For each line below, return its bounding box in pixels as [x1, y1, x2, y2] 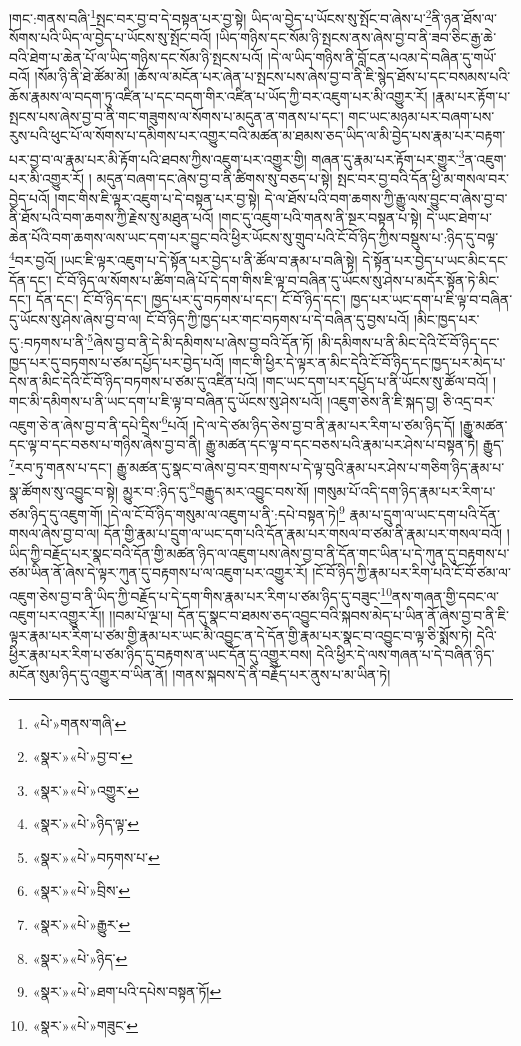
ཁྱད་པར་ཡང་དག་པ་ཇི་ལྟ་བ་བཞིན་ [350, 289, 513, 310]
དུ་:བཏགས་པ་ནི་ [9, 332, 88, 353]
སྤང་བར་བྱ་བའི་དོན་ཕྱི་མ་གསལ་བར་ [337, 168, 509, 189]
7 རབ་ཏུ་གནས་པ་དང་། [9, 454, 113, 477]
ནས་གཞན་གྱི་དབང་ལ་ [392, 585, 499, 606]
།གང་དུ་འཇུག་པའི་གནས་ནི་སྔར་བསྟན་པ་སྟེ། [218, 207, 422, 228]
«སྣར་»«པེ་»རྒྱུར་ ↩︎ [32, 914, 131, 935]
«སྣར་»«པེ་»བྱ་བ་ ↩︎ [32, 746, 133, 767]
